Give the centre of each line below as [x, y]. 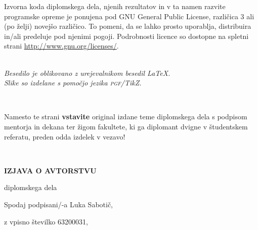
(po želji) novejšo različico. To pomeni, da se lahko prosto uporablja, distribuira [128, 26]
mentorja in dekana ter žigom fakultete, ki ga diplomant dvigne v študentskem [126, 126]
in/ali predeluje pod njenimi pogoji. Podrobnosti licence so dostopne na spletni [126, 36]
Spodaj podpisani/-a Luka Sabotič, [59, 204]
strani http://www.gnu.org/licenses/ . [61, 46]
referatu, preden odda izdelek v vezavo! [65, 136]
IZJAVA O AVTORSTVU [50, 170]
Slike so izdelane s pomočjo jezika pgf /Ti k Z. [73, 83]
